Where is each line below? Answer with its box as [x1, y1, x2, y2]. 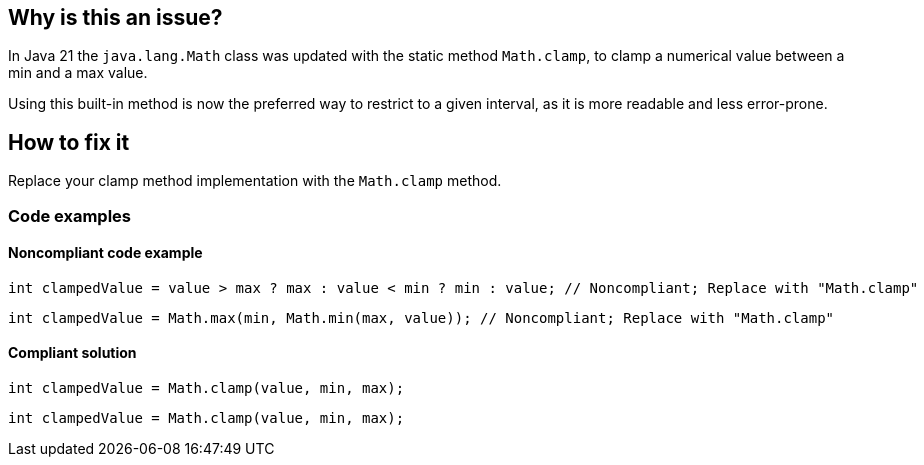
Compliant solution [8, 344, 137, 362]
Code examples [8, 205, 132, 226]
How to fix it [8, 129, 130, 155]
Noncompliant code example [8, 244, 203, 262]
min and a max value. [8, 64, 148, 82]
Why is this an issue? [8, 5, 223, 30]
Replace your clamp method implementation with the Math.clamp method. [8, 172, 502, 190]
